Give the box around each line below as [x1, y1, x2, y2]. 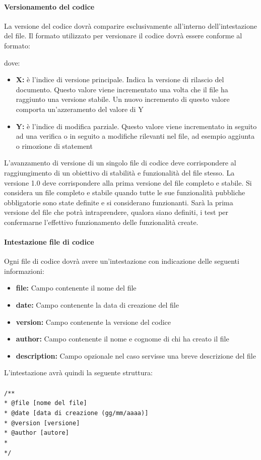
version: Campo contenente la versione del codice [16, 316, 171, 327]
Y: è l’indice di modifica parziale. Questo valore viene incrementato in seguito [16, 121, 257, 131]
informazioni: [4, 265, 44, 276]
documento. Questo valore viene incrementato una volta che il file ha [16, 84, 228, 94]
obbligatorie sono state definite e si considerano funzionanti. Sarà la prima [4, 197, 233, 207]
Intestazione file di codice [4, 237, 94, 247]
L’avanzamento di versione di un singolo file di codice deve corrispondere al [4, 157, 236, 168]
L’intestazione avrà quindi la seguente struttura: [4, 367, 153, 378]
